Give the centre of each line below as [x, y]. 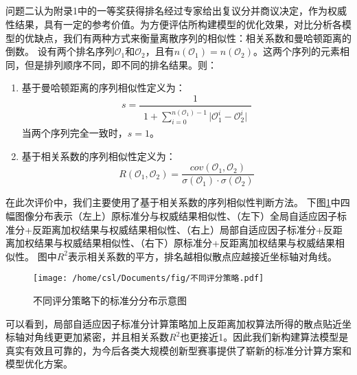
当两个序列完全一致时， [74, 133]
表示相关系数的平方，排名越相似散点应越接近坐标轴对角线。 [203, 256]
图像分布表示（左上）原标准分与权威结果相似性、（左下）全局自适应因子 [176, 215]
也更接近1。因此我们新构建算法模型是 [264, 337]
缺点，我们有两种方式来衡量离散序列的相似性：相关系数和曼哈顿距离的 [193, 37]
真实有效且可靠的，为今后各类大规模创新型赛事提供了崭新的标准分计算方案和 [178, 350]
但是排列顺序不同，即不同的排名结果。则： [120, 64]
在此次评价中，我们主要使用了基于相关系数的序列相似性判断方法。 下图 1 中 [173, 202]
